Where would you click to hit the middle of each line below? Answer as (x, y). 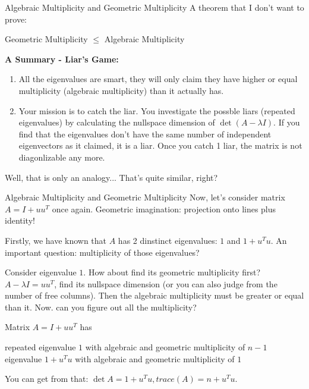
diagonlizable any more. (62, 157)
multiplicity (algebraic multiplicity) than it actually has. (121, 90)
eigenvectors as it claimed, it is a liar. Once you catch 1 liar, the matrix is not (160, 145)
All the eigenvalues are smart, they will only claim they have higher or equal (158, 79)
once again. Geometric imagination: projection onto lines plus (164, 208)
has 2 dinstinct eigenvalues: (168, 240)
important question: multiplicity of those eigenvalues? (102, 252)
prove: (16, 19)
